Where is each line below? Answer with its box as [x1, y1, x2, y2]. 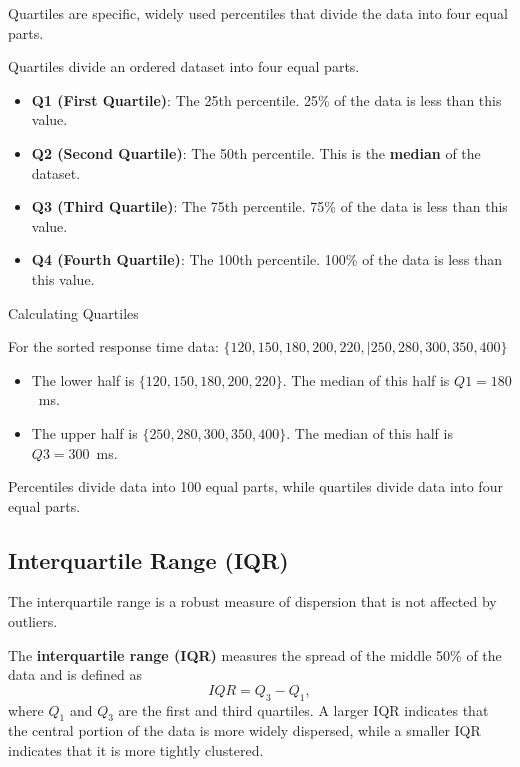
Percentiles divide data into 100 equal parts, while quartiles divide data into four [8, 476, 503, 497]
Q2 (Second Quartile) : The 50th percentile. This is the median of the [31, 142, 481, 163]
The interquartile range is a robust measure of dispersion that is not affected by [8, 591, 497, 612]
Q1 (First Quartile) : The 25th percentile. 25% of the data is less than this [31, 89, 502, 110]
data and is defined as [8, 664, 142, 685]
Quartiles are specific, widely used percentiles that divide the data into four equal [8, 3, 508, 23]
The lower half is [31, 369, 135, 390]
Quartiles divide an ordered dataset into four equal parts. [8, 56, 360, 77]
